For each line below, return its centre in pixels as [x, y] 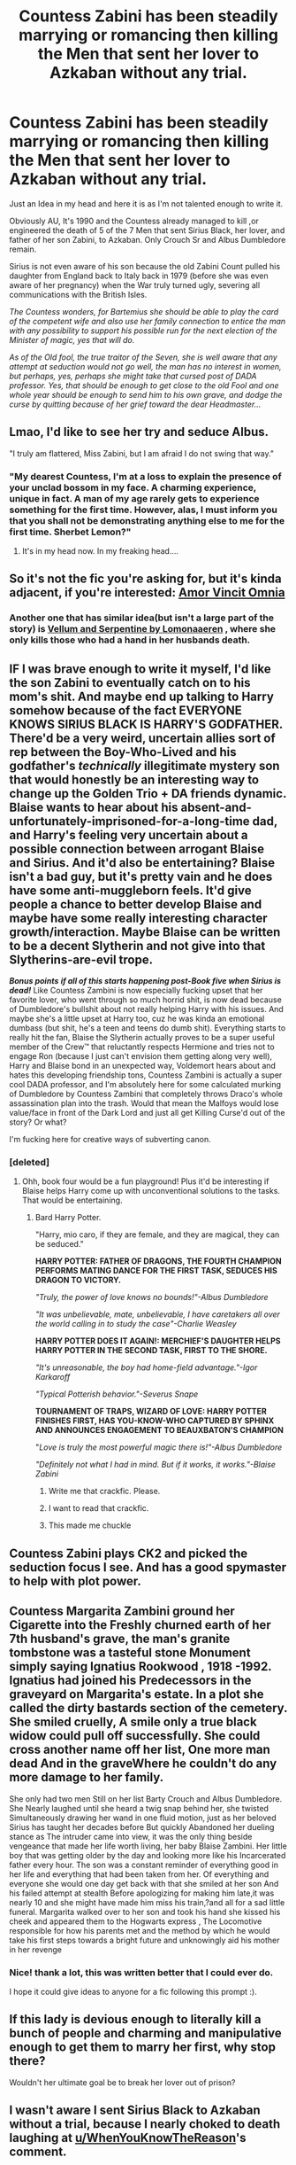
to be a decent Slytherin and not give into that [137, 946]
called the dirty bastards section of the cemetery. [148, 1708]
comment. [38, 2152]
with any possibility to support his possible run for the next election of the [144, 331]
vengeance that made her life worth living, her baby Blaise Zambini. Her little [148, 1846]
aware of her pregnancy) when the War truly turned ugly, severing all [135, 284]
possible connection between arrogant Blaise [137, 849]
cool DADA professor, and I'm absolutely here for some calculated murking [145, 1085]
